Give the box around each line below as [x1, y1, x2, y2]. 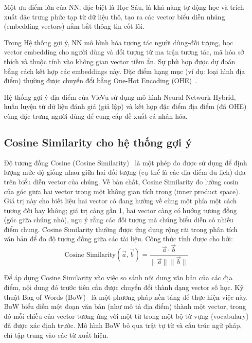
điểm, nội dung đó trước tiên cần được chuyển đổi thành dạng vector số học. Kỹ [4, 282, 244, 292]
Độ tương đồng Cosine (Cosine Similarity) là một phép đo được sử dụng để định [4, 157, 247, 167]
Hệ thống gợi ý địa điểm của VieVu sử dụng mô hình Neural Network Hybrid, [4, 91, 236, 102]
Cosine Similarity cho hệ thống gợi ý [4, 134, 192, 149]
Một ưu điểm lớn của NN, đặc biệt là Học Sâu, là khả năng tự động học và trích [4, 2, 244, 12]
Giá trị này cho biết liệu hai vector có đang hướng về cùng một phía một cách [4, 196, 237, 206]
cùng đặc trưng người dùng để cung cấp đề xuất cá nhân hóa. [4, 110, 188, 121]
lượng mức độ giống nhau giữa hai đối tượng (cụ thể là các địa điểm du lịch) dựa [4, 167, 246, 177]
